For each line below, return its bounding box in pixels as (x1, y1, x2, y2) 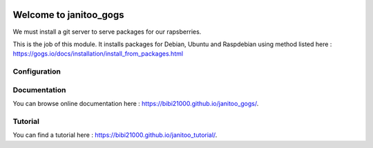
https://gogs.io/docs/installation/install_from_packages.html (12, 50, 183, 58)
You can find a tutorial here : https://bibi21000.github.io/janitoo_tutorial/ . (12, 131, 218, 139)
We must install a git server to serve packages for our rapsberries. (12, 28, 202, 36)
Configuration (12, 67, 61, 76)
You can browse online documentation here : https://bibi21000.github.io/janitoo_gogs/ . (12, 100, 259, 107)
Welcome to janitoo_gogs (12, 9, 124, 21)
